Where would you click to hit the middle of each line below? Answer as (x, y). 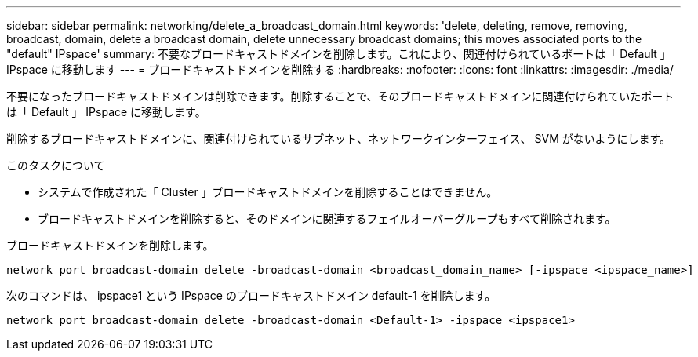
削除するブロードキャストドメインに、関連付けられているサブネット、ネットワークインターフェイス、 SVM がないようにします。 (339, 138)
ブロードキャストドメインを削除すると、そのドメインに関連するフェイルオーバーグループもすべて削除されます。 (327, 219)
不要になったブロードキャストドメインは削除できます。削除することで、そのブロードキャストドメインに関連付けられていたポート (340, 96)
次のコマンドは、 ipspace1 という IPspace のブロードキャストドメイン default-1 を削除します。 (251, 295)
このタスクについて (56, 165)
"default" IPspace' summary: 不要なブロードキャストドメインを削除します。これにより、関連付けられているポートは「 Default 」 (339, 54)
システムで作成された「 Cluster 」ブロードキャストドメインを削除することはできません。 (268, 192)
